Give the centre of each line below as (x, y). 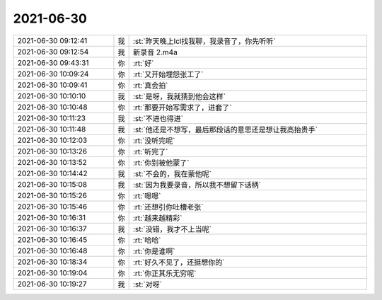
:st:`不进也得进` (158, 118)
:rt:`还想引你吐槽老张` (168, 207)
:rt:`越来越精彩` (157, 218)
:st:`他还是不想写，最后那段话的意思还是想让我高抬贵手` (225, 129)
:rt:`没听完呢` (154, 140)
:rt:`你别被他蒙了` (161, 163)
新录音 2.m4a (155, 52)
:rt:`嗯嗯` (147, 196)
